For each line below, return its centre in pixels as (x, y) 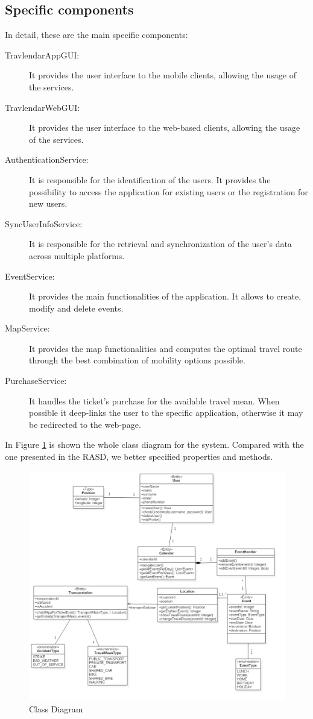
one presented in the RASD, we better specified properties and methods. (139, 457)
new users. (48, 203)
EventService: (30, 276)
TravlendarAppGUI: (42, 55)
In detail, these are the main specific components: (96, 35)
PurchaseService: (36, 381)
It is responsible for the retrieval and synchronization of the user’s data (160, 244)
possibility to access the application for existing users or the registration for (169, 191)
